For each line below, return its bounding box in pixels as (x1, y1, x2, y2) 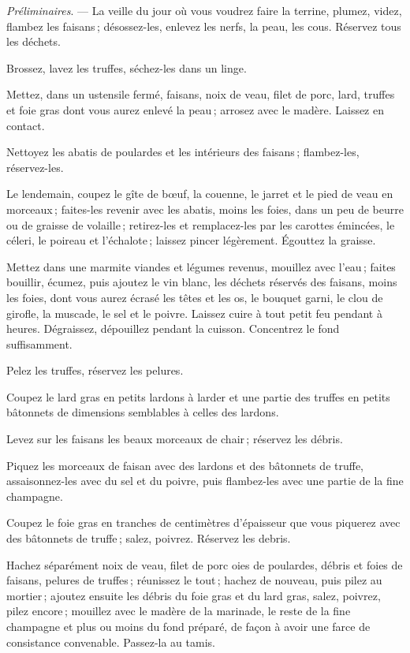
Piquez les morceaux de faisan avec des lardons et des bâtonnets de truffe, (6, 457, 363, 473)
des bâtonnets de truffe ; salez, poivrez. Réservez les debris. (6, 530, 291, 547)
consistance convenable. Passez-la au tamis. (6, 633, 215, 650)
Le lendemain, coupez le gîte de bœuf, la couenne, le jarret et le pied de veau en (6, 185, 393, 202)
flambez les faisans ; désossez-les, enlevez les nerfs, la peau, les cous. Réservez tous (6, 17, 401, 34)
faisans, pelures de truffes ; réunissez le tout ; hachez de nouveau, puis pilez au (6, 572, 382, 588)
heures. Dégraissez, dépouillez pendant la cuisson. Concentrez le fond (6, 320, 340, 337)
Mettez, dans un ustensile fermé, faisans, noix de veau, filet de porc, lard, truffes (6, 86, 395, 103)
